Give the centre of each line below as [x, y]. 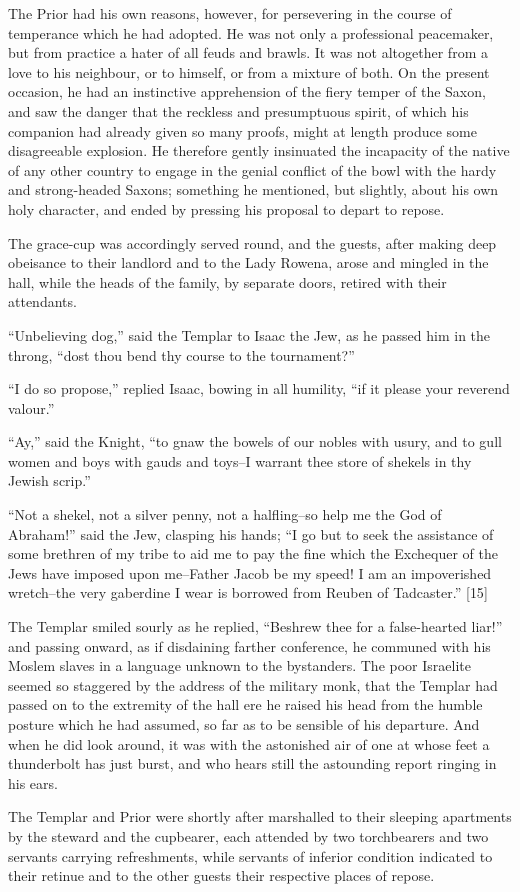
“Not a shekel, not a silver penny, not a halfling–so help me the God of [225, 514]
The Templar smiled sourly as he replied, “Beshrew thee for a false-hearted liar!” [255, 626]
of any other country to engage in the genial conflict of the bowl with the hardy [252, 169]
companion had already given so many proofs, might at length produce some [242, 130]
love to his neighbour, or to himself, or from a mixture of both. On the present [249, 71]
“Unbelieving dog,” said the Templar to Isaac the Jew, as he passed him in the [249, 334]
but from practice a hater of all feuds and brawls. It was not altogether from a [248, 52]
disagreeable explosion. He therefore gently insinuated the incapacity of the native [259, 150]
